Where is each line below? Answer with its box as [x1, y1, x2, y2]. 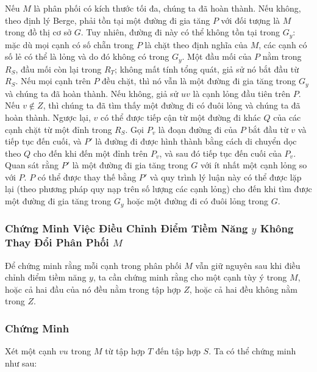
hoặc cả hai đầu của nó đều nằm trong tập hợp [5, 282, 181, 295]
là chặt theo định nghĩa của [144, 38, 248, 51]
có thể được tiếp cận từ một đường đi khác [100, 110, 261, 123]
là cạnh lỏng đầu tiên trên [193, 87, 291, 99]
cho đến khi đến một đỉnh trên [33, 146, 148, 159]
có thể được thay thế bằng [37, 170, 137, 183]
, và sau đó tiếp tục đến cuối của [159, 146, 282, 159]
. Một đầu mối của [182, 50, 252, 63]
